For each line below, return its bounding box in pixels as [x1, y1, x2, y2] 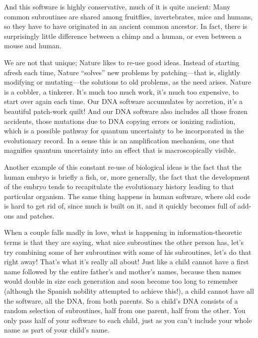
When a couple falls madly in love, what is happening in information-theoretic [4, 227, 242, 237]
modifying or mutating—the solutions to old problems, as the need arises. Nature [4, 77, 252, 87]
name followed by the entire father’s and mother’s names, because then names [4, 266, 242, 276]
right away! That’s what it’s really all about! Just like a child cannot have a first [4, 256, 249, 267]
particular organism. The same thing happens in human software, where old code [4, 191, 251, 201]
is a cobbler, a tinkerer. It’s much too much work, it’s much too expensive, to [4, 86, 239, 97]
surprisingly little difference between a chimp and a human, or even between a [4, 30, 242, 41]
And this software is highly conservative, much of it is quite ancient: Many [4, 1, 231, 11]
